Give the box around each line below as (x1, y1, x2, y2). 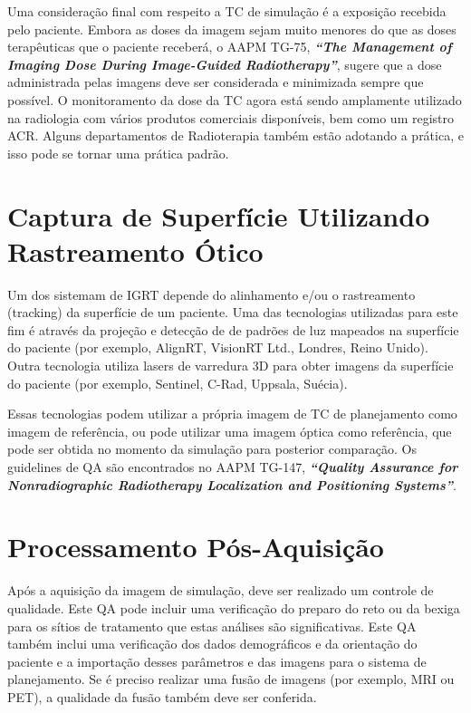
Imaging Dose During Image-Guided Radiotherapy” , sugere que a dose (7, 54, 442, 73)
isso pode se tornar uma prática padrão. (7, 143, 229, 162)
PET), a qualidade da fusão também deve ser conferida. (7, 687, 317, 706)
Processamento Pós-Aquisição (7, 528, 384, 565)
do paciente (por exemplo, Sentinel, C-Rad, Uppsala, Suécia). (7, 373, 348, 392)
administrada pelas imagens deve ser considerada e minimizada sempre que (7, 72, 424, 92)
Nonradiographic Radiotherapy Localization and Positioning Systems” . (7, 475, 457, 494)
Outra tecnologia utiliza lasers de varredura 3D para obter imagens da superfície (7, 356, 454, 375)
